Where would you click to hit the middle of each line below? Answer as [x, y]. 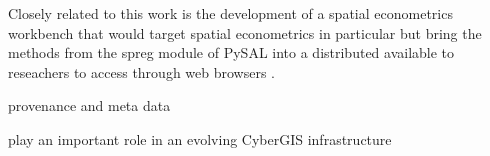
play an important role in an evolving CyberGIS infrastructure [200, 138]
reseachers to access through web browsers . [141, 71]
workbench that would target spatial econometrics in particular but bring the [245, 32]
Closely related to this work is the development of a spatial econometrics [230, 13]
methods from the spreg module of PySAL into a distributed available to [231, 52]
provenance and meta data [89, 105]
